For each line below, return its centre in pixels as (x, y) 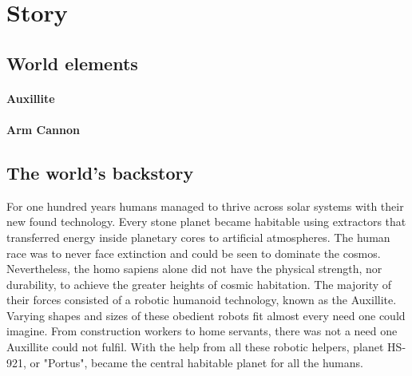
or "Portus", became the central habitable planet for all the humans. (196, 362)
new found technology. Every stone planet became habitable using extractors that (206, 222)
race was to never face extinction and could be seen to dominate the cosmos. (194, 253)
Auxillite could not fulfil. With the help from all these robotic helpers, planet (195, 347)
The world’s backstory (100, 172)
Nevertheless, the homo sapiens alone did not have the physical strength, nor (194, 269)
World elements (72, 63)
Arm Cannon (43, 129)
